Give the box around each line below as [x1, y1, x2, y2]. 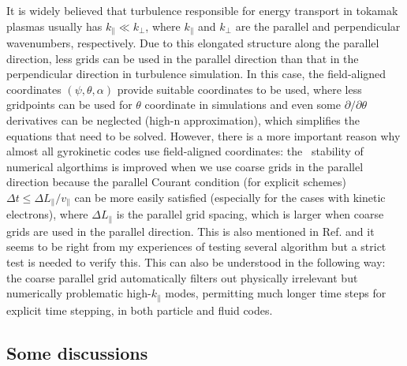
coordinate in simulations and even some [144, 96, 341, 113]
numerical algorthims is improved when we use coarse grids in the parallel [6, 158, 364, 174]
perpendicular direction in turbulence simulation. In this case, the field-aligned [6, 65, 386, 82]
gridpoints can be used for [6, 96, 133, 113]
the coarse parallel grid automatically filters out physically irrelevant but [6, 269, 358, 286]
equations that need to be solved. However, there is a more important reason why [6, 127, 401, 144]
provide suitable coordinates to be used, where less [117, 80, 362, 97]
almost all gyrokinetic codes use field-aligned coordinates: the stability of [6, 143, 364, 159]
